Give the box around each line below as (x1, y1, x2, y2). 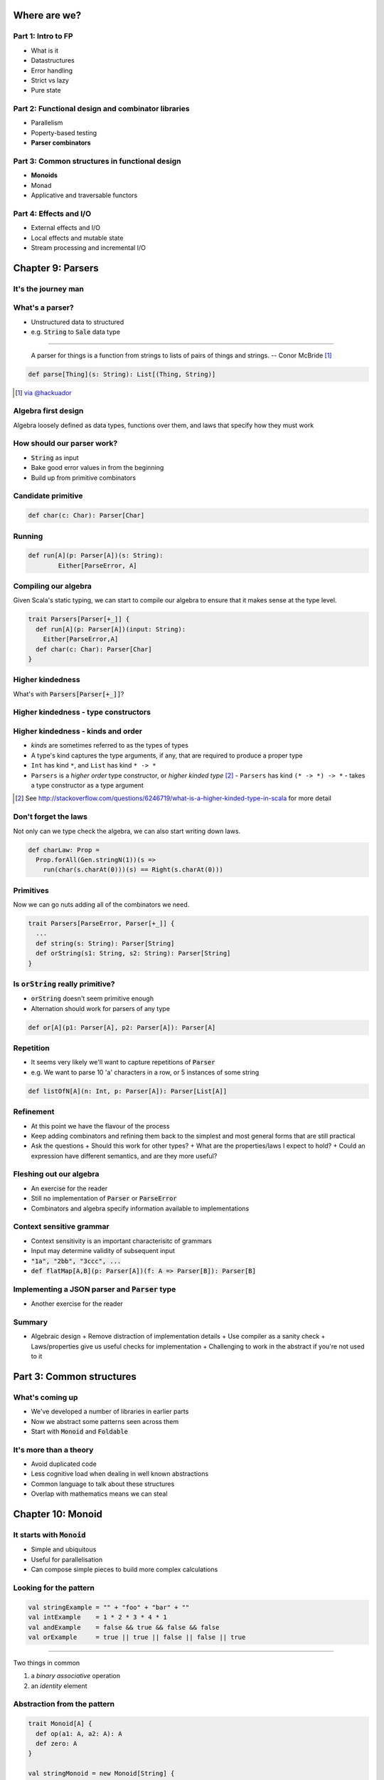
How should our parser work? (13, 439, 118, 449)
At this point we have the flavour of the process (31, 1121, 170, 1130)
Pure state (31, 86, 61, 95)
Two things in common (13, 1658, 80, 1667)
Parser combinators (31, 139, 92, 147)
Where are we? (13, 9, 82, 21)
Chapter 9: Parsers (13, 262, 99, 274)
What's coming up (13, 1392, 78, 1402)
